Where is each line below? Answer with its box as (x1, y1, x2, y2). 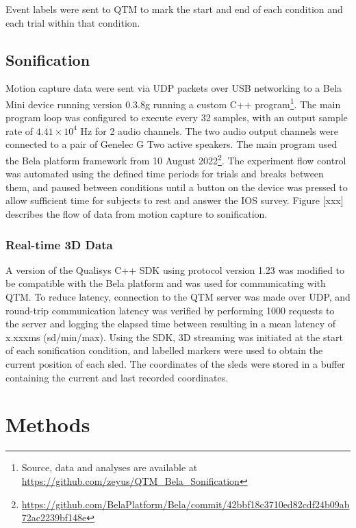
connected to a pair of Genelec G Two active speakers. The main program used (5, 137, 338, 151)
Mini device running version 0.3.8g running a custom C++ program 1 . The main (5, 95, 341, 111)
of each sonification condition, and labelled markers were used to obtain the (5, 343, 323, 357)
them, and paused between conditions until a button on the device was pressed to (5, 179, 348, 194)
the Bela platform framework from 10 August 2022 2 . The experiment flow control (5, 151, 346, 167)
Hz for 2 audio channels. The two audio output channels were (80, 123, 338, 138)
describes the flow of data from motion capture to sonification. (5, 207, 268, 221)
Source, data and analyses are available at (21, 460, 198, 475)
